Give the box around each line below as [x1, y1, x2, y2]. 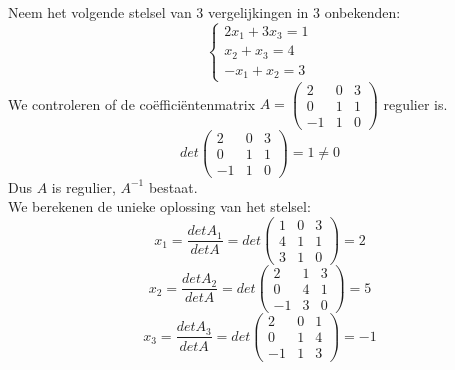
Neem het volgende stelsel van [8, 2, 192, 22]
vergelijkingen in [207, 2, 309, 22]
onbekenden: [324, 2, 401, 22]
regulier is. [383, 93, 448, 114]
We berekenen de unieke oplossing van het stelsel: [8, 196, 311, 217]
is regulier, [51, 176, 116, 197]
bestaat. [148, 176, 198, 197]
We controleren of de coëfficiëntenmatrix [8, 93, 256, 114]
